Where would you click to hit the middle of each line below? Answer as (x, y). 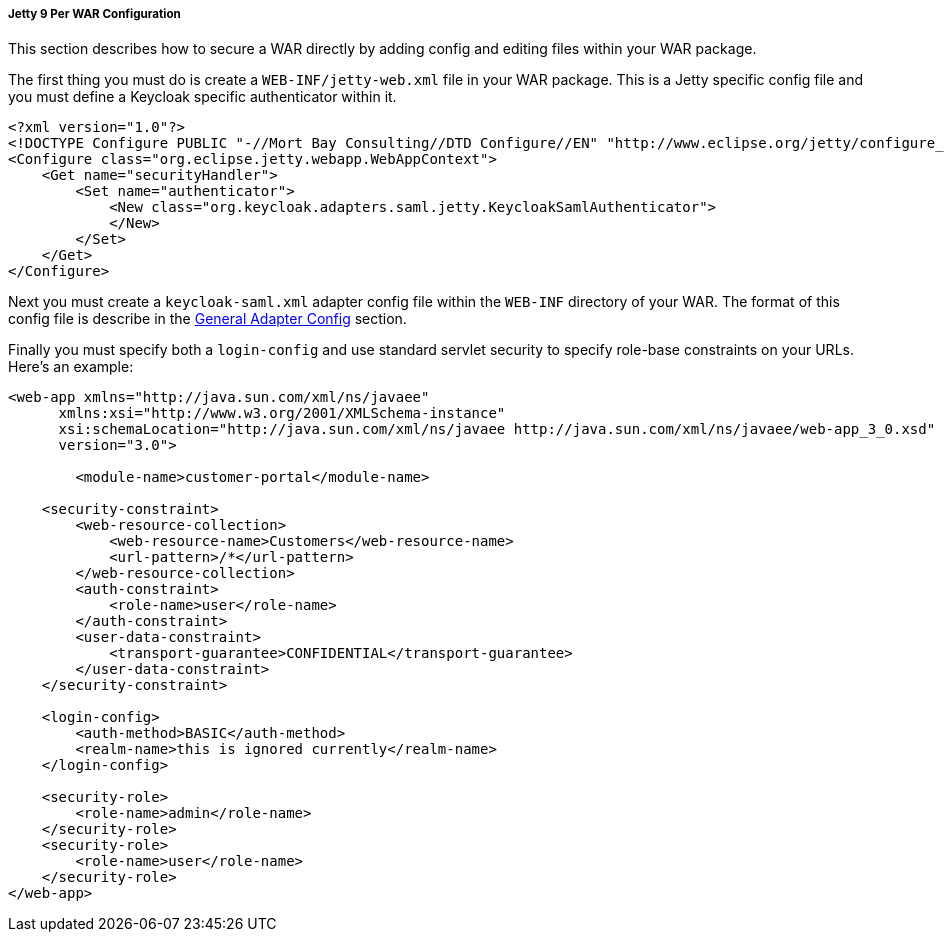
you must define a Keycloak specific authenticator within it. (202, 97)
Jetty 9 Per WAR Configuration (94, 14)
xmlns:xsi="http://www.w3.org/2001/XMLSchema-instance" (282, 413)
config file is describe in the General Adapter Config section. (207, 319)
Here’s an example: (71, 367)
